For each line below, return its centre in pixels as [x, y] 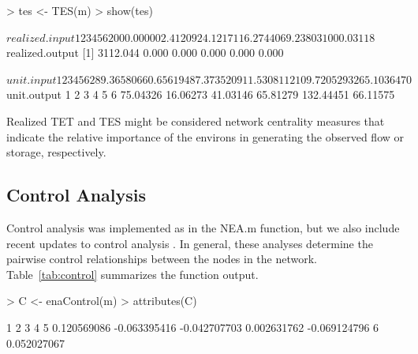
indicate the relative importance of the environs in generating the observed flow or [205, 136]
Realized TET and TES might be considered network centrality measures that [196, 121]
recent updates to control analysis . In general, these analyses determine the [190, 243]
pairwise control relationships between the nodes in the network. [162, 259]
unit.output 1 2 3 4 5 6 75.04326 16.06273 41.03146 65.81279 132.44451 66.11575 [201, 94]
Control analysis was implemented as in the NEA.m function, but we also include [203, 227]
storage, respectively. [56, 152]
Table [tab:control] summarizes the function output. [132, 274]
